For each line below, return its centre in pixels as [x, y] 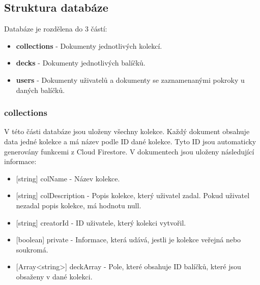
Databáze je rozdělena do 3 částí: [56, 29]
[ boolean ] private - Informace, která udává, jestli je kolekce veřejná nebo [128, 240]
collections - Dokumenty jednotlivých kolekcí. [89, 45]
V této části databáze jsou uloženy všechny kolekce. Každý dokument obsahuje [127, 131]
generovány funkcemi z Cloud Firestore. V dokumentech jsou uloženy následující [129, 151]
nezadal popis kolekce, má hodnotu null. [79, 205]
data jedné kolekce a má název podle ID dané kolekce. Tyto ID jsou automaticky [130, 141]
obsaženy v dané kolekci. [54, 276]
